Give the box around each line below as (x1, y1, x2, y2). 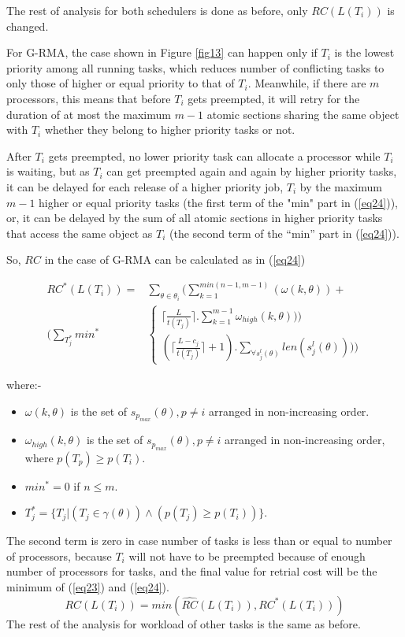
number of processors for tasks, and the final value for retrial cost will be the (6, 563, 377, 580)
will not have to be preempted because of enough (128, 547, 366, 564)
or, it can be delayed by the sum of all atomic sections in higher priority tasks (6, 209, 383, 226)
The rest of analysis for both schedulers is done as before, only (6, 2, 308, 18)
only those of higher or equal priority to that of (6, 75, 235, 91)
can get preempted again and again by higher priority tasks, (106, 163, 397, 180)
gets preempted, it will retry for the (188, 90, 360, 106)
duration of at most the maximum (6, 106, 171, 122)
